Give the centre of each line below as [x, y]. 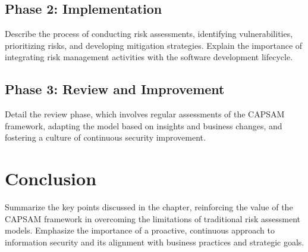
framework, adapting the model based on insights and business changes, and [144, 125]
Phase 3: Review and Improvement [115, 89]
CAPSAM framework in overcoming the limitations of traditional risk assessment [153, 218]
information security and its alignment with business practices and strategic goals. [155, 242]
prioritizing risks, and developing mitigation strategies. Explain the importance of [154, 45]
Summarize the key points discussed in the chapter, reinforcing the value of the [149, 207]
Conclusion [51, 178]
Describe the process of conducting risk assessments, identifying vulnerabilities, [149, 34]
